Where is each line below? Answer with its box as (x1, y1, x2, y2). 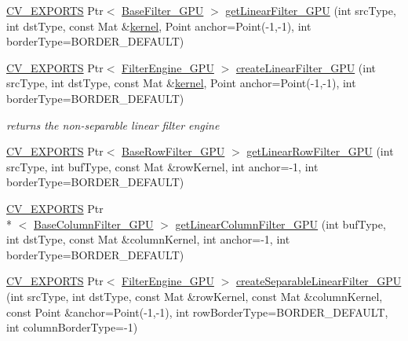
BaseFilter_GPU (122, 2, 204, 18)
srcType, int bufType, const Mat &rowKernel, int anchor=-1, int (6, 158, 319, 174)
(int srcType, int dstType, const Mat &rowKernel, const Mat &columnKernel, (6, 288, 383, 304)
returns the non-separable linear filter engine (6, 116, 220, 133)
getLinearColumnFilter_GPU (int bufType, (175, 215, 386, 232)
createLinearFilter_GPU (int (235, 59, 377, 75)
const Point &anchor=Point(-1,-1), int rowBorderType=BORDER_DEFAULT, (6, 303, 388, 320)
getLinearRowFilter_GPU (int (246, 143, 394, 159)
